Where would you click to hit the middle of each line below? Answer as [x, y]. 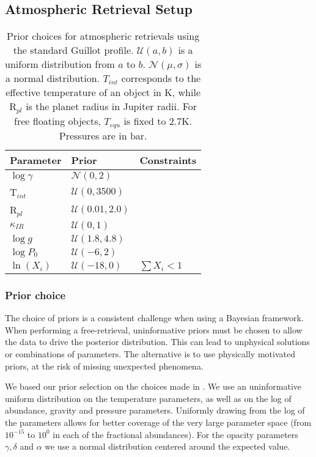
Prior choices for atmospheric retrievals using [103, 36]
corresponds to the [161, 78]
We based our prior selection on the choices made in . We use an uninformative [153, 386]
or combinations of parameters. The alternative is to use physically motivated [150, 354]
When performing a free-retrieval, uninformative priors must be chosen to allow [154, 329]
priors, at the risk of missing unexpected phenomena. [104, 366]
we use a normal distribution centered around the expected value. [167, 446]
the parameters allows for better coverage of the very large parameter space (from [158, 422]
